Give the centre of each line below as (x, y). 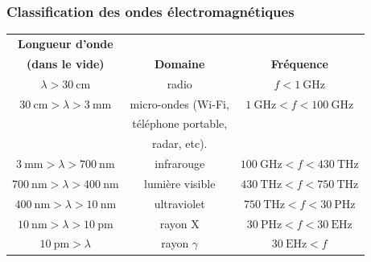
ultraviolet (179, 203)
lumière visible (180, 183)
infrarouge (180, 164)
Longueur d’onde (65, 43)
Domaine (179, 63)
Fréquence (299, 63)
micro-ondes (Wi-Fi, (179, 103)
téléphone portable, (180, 123)
